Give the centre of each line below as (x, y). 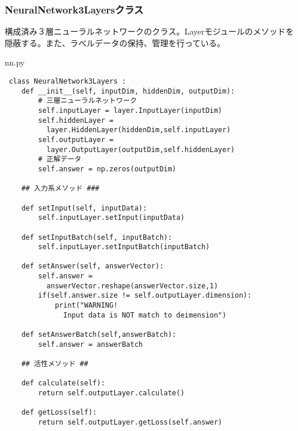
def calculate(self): (63, 383)
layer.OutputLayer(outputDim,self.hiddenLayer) (141, 149)
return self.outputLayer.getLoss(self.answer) (130, 422)
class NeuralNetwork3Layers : (67, 81)
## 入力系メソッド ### (60, 189)
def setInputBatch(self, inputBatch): (97, 237)
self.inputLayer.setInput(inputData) (111, 218)
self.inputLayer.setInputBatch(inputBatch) (124, 247)
